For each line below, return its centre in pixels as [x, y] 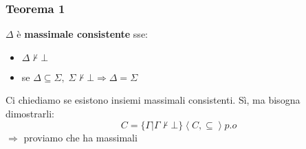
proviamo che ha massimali [80, 137]
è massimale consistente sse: [82, 34]
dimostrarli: [30, 113]
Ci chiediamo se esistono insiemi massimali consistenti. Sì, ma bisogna [153, 100]
